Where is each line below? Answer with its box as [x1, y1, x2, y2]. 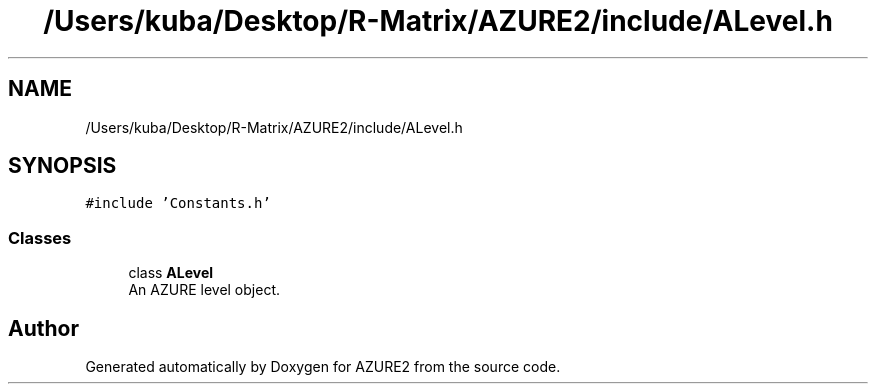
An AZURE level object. [128, 281, 280, 299]
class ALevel [128, 264, 214, 282]
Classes [8, 227, 72, 248]
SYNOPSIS [8, 153, 117, 179]
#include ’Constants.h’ [85, 195, 271, 212]
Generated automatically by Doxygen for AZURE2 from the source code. [85, 358, 561, 376]
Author [8, 315, 79, 341]
